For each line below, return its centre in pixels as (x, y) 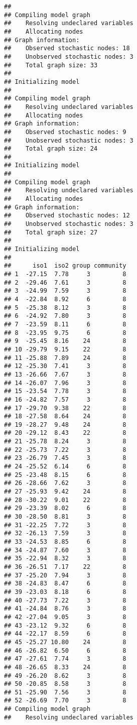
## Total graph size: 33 (51, 65)
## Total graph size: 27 (51, 232)
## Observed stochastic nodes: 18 (67, 48)
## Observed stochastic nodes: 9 (65, 132)
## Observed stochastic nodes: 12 (67, 216)
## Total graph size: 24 (51, 149)
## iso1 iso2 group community (65, 266)
